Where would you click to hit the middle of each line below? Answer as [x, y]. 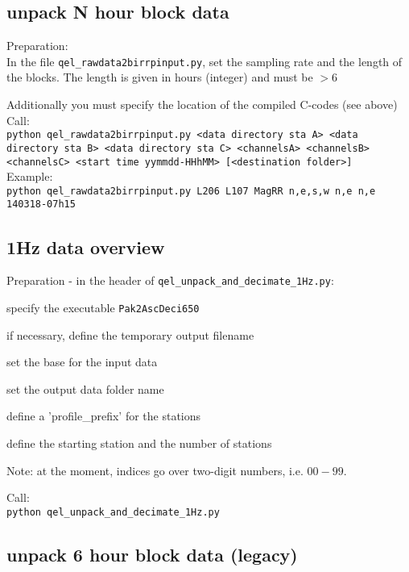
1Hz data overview [86, 246]
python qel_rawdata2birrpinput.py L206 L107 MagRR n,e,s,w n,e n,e [191, 191]
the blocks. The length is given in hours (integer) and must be [160, 77]
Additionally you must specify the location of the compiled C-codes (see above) [202, 104]
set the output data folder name [85, 388]
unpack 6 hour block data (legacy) [152, 554]
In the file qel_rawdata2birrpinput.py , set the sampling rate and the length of [204, 61]
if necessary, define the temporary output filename [130, 334]
